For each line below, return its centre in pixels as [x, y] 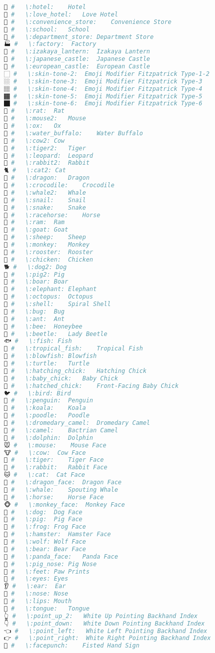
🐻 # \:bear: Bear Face [45, 549]
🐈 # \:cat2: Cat [35, 170]
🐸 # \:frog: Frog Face [45, 527]
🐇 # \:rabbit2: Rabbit [47, 163]
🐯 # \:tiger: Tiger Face [54, 460]
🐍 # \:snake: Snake [45, 207]
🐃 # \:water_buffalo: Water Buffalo [74, 133]
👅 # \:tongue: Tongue [47, 608]
